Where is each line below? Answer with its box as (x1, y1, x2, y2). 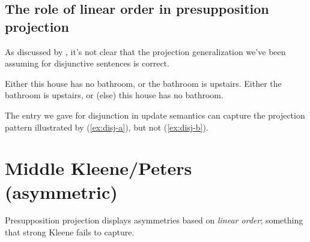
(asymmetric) (5, 179, 118, 204)
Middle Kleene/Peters (5, 156, 192, 180)
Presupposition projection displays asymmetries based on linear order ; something (5, 214, 303, 226)
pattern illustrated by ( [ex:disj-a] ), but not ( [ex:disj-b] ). (5, 120, 208, 133)
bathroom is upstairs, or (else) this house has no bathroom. (5, 89, 223, 101)
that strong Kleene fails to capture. (5, 226, 135, 238)
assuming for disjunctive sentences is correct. (5, 57, 169, 69)
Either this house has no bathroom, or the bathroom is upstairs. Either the (5, 77, 282, 89)
